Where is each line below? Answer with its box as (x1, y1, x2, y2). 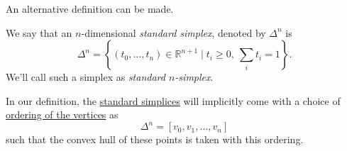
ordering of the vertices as (6, 107, 119, 122)
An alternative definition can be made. (6, 1, 174, 16)
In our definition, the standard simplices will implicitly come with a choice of (6, 93, 341, 108)
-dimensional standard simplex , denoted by (81, 25, 266, 40)
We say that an (6, 25, 72, 40)
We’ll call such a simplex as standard (6, 69, 165, 84)
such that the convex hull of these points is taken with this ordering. (6, 132, 304, 147)
